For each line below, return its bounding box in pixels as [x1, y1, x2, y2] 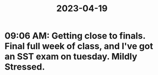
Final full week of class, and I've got [4, 41, 153, 52]
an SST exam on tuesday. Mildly [4, 51, 138, 62]
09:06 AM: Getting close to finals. [4, 30, 146, 41]
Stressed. [4, 61, 45, 73]
